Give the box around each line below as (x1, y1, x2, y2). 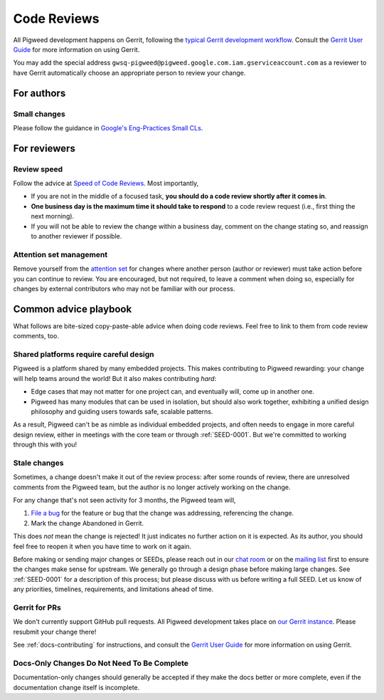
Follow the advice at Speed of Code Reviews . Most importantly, (13, 179, 199, 188)
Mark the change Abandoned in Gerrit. (31, 518, 144, 527)
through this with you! (13, 440, 78, 449)
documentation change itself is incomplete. (13, 683, 140, 691)
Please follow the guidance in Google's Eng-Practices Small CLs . (13, 123, 203, 132)
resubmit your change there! (13, 627, 97, 636)
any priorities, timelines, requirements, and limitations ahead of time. (13, 585, 214, 594)
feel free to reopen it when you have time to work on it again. (13, 542, 192, 550)
